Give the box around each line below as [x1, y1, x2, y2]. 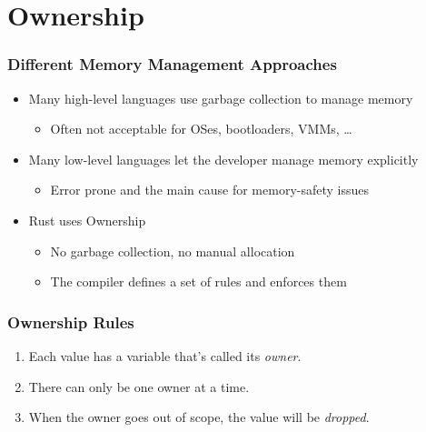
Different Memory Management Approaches [7, 53, 337, 75]
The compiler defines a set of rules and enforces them [50, 272, 347, 291]
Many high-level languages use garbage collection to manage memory [28, 88, 413, 107]
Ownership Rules [7, 310, 134, 333]
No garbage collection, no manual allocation [50, 241, 295, 260]
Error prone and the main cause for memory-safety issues [50, 180, 369, 199]
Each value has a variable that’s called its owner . [28, 346, 302, 365]
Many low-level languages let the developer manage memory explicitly [28, 149, 419, 168]
